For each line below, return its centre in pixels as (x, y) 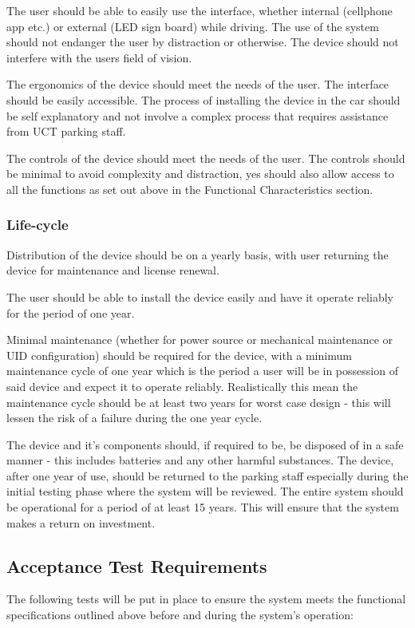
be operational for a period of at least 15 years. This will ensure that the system (203, 507)
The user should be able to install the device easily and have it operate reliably (200, 296)
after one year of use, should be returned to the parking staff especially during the (207, 475)
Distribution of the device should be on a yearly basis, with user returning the (198, 254)
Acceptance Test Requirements (137, 565)
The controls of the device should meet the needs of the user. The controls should (206, 158)
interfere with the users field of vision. (99, 57)
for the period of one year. (71, 312)
